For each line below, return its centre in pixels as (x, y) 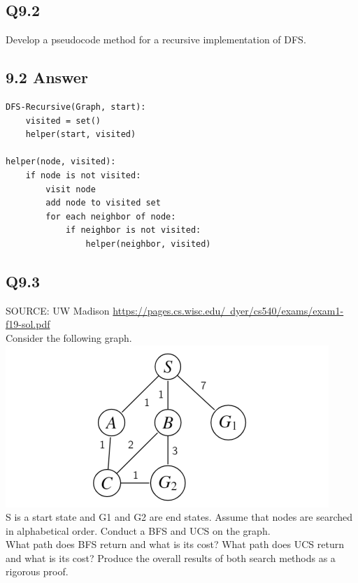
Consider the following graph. (69, 337)
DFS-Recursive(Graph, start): (76, 107)
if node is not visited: (83, 175)
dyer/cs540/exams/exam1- (287, 310)
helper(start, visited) (81, 135)
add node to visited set (103, 203)
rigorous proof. (37, 571)
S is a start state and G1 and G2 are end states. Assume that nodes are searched (179, 517)
